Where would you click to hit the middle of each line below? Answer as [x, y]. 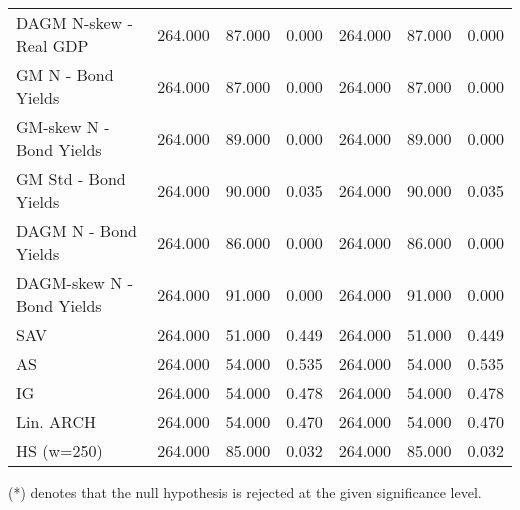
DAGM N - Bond [76, 230]
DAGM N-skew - [74, 22]
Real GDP [52, 45]
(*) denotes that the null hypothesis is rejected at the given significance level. [245, 492]
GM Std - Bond [71, 178]
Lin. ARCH [56, 421]
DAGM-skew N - [74, 282]
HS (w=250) [59, 450]
